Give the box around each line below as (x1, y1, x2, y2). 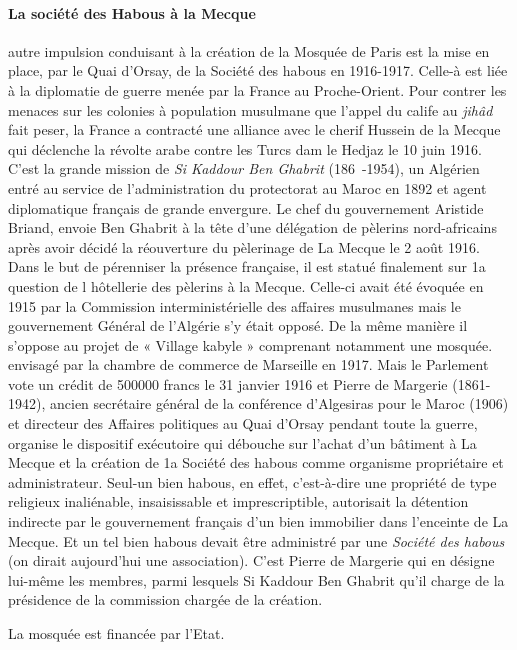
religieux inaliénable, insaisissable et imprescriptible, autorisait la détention (8, 491, 469, 512)
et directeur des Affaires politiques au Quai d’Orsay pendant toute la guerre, (8, 413, 478, 434)
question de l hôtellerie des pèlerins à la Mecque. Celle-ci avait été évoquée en (8, 275, 484, 296)
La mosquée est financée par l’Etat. (8, 623, 225, 644)
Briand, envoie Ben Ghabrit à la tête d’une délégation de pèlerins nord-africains (8, 217, 497, 238)
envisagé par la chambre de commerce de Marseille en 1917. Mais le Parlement (8, 354, 489, 375)
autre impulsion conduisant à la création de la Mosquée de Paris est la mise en (8, 40, 490, 61)
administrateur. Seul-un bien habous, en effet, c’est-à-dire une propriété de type (8, 471, 497, 492)
